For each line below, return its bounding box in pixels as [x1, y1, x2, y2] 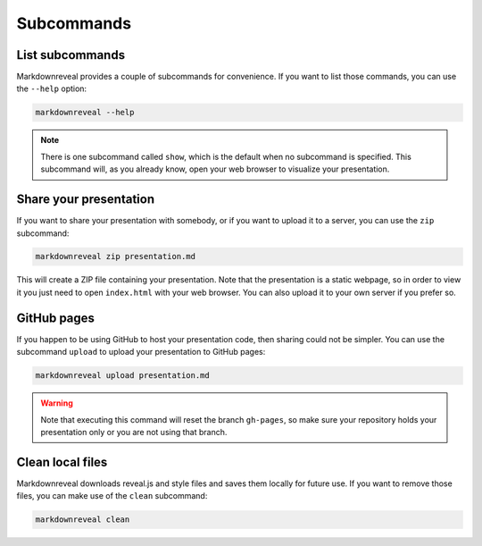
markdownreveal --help [35, 107, 135, 118]
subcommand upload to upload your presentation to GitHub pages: [16, 347, 266, 357]
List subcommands [16, 47, 125, 63]
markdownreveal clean [35, 515, 130, 525]
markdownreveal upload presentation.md [35, 371, 210, 381]
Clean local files [16, 454, 108, 469]
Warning [40, 398, 73, 408]
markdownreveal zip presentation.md [35, 251, 196, 262]
